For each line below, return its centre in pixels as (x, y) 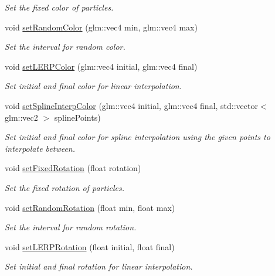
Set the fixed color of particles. (59, 7)
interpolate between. (40, 148)
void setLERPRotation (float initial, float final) (90, 246)
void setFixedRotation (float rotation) (73, 168)
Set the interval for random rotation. (71, 227)
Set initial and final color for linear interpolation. (94, 86)
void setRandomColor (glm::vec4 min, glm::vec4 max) (101, 27)
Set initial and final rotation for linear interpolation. (99, 266)
